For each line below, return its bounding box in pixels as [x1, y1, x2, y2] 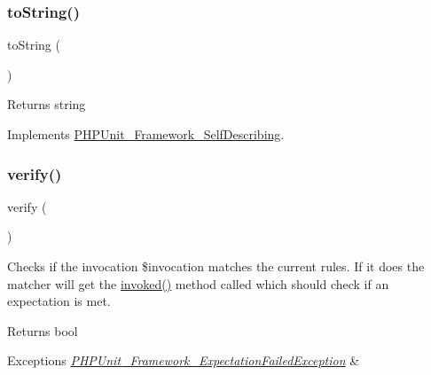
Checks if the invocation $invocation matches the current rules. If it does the [7, 257, 425, 275]
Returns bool [7, 321, 78, 340]
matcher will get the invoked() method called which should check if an [7, 274, 389, 293]
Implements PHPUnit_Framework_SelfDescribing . [7, 125, 285, 143]
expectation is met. [7, 292, 111, 310]
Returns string [7, 95, 86, 113]
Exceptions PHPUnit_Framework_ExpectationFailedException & [7, 351, 360, 370]
